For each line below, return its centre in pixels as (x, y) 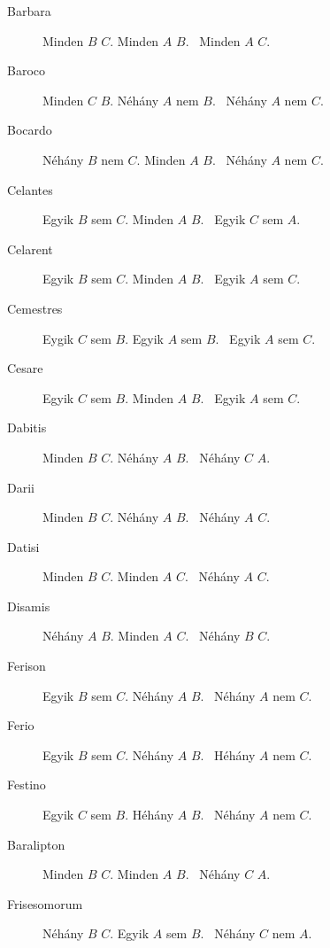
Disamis (29, 606)
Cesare (25, 368)
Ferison (27, 666)
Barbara (29, 11)
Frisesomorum (45, 903)
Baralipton (36, 844)
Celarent (30, 249)
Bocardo (30, 130)
